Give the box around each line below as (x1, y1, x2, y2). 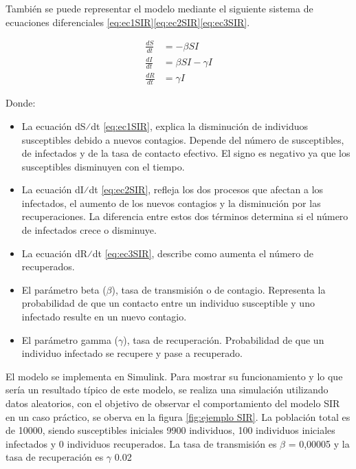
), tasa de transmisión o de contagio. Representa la (111, 282, 326, 296)
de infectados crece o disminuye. (21, 223, 157, 237)
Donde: (5, 96, 36, 110)
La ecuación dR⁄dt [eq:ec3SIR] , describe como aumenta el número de (21, 246, 313, 260)
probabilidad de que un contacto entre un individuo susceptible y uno (21, 296, 315, 310)
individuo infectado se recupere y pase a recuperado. (21, 346, 243, 360)
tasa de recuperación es (5, 450, 104, 464)
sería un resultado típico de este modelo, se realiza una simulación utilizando (5, 382, 329, 397)
